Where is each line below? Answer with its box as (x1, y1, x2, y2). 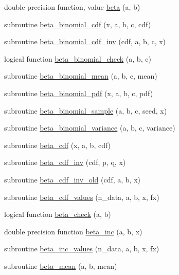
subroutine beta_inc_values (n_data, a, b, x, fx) (4, 243, 159, 254)
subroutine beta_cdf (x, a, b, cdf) (4, 139, 111, 150)
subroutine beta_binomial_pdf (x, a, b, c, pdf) (4, 87, 153, 98)
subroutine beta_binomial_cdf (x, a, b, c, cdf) (4, 19, 151, 29)
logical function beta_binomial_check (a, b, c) (4, 53, 151, 64)
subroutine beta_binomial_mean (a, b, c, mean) (4, 70, 157, 81)
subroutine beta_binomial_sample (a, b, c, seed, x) (4, 105, 167, 116)
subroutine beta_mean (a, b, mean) (4, 260, 117, 271)
